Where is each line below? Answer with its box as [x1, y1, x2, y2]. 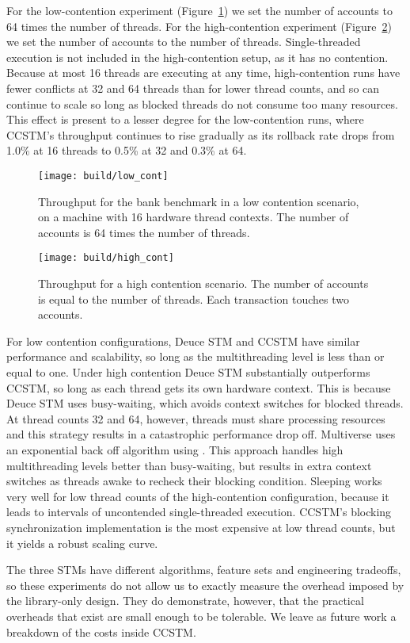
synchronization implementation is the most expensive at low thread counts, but [6, 519, 396, 535]
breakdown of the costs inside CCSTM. [6, 623, 196, 640]
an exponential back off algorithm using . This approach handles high [6, 441, 344, 457]
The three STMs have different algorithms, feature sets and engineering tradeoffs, [6, 561, 401, 578]
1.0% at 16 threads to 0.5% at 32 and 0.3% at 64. [6, 142, 247, 159]
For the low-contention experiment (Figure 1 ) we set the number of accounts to [6, 2, 393, 18]
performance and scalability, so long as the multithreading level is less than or [6, 348, 385, 365]
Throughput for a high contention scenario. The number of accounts [38, 275, 369, 292]
